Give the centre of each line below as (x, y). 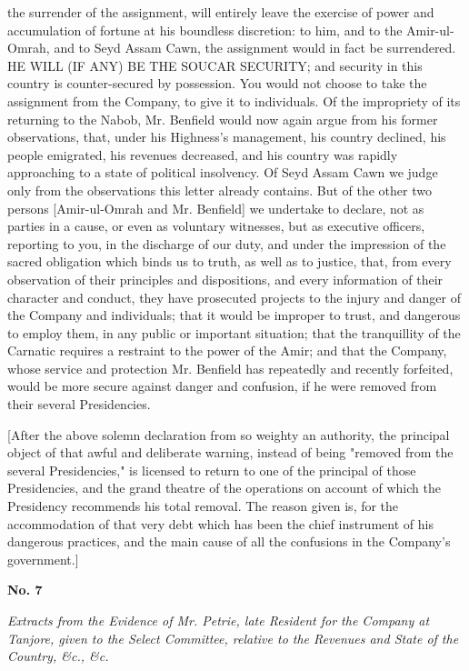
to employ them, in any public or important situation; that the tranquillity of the (234, 332)
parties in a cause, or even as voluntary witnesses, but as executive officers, (216, 226)
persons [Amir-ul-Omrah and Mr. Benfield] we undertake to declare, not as (216, 208)
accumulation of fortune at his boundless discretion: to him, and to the (205, 30)
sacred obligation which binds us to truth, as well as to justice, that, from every (230, 261)
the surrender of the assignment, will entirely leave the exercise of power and (221, 12)
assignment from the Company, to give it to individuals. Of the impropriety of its (234, 100)
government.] (43, 559)
